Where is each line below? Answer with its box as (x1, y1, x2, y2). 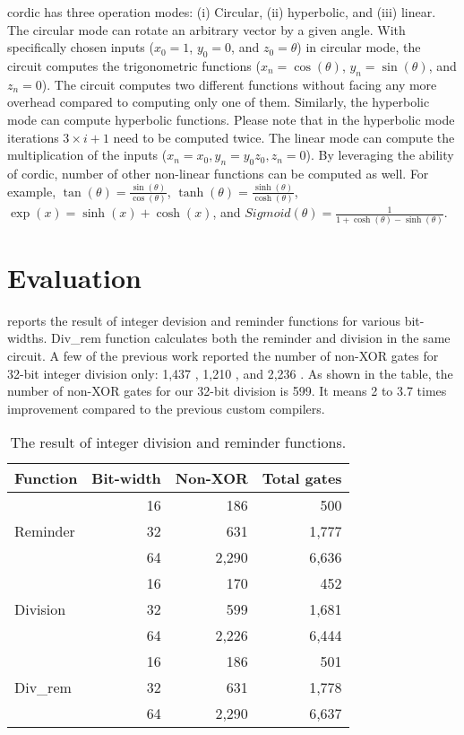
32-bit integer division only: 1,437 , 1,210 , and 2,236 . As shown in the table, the (7, 363, 453, 382)
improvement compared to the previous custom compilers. (7, 398, 325, 417)
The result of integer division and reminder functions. (10, 432, 347, 453)
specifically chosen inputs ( (7, 38, 154, 57)
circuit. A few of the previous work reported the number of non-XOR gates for (7, 346, 439, 364)
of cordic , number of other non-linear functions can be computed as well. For (7, 163, 429, 182)
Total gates (262, 468, 342, 489)
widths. (7, 328, 47, 347)
